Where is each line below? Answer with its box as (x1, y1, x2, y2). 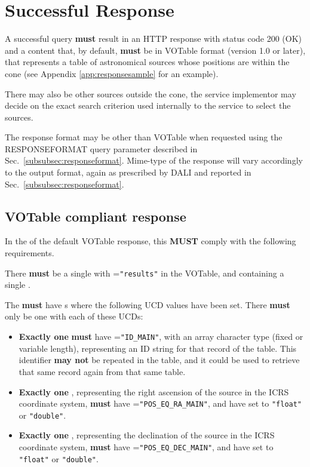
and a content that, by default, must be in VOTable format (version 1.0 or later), (5, 44, 306, 56)
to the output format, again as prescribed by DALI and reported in (5, 166, 251, 179)
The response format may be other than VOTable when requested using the (5, 131, 283, 143)
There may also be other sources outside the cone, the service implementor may (5, 87, 296, 100)
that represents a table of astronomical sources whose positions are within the (5, 56, 290, 68)
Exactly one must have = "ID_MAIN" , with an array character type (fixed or (19, 330, 303, 343)
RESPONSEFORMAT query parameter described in (5, 142, 198, 155)
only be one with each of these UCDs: (5, 310, 143, 322)
